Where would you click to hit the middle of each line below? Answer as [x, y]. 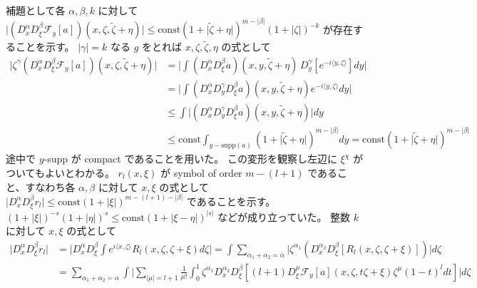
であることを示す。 [231, 201]
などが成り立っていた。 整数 [284, 216]
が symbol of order [201, 172]
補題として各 [36, 10]
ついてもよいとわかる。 [60, 172]
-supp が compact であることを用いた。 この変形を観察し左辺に [190, 159]
